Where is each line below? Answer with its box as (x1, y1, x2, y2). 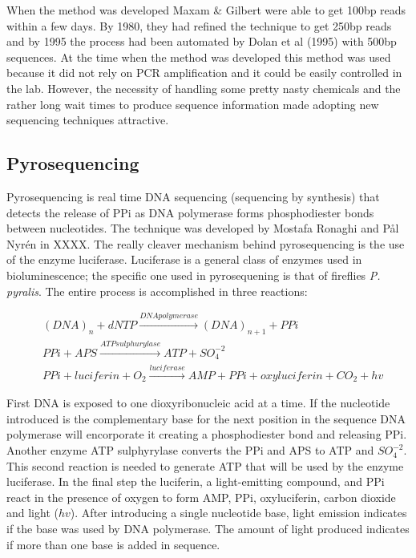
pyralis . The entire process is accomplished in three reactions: (6, 282, 308, 299)
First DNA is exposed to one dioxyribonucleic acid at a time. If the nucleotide (6, 394, 390, 411)
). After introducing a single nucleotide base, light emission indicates (70, 504, 407, 521)
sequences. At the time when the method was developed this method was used (6, 48, 391, 65)
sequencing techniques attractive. (6, 111, 169, 128)
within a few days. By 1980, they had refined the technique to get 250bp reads (6, 17, 392, 34)
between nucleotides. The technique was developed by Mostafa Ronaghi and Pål (6, 220, 399, 237)
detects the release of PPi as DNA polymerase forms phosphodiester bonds (6, 204, 374, 220)
